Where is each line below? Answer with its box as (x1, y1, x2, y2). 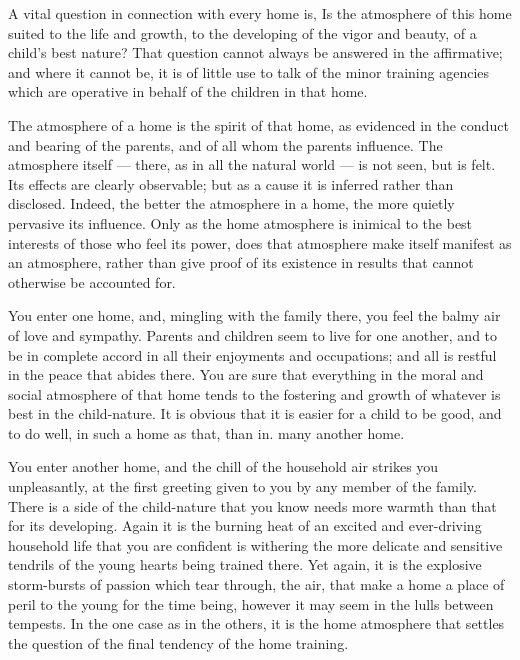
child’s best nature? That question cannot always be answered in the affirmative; (8, 42, 503, 63)
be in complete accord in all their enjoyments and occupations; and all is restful (8, 344, 497, 365)
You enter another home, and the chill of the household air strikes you (8, 456, 439, 477)
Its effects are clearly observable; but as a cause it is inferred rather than (8, 173, 454, 194)
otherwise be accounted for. (8, 271, 176, 292)
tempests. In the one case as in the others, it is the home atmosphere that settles (8, 613, 505, 634)
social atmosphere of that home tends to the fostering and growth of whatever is (8, 383, 501, 404)
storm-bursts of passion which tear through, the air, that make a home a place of (8, 574, 505, 595)
